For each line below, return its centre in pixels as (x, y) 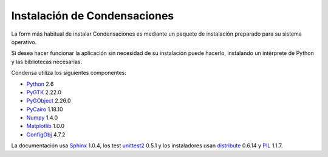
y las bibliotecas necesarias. (46, 62)
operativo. (24, 42)
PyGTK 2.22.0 (44, 92)
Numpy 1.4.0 (42, 118)
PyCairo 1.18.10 (45, 109)
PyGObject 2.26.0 (49, 101)
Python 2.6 (40, 84)
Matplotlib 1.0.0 (46, 126)
